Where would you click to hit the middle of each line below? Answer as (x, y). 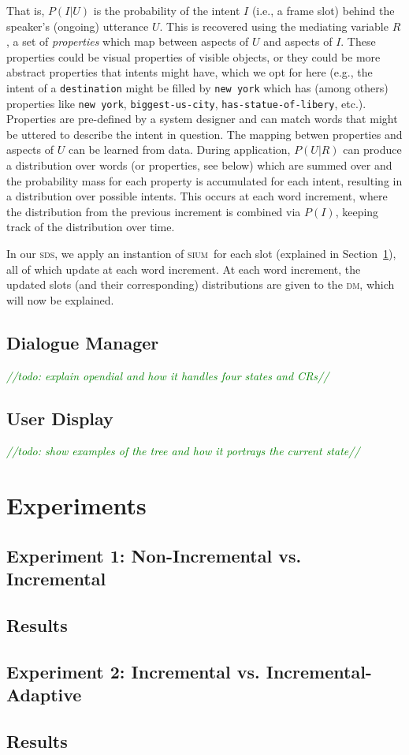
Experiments (76, 505)
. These (358, 41)
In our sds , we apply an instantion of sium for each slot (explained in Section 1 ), (201, 254)
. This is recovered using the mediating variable (274, 26)
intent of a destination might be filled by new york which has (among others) (197, 87)
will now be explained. (60, 299)
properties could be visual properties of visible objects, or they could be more (193, 56)
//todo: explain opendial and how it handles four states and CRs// (168, 375)
